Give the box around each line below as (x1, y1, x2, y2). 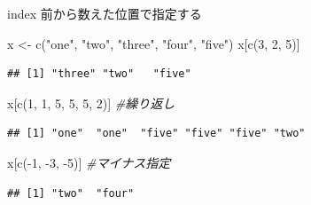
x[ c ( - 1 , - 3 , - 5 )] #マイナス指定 (7, 153, 171, 171)
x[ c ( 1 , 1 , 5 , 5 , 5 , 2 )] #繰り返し (7, 93, 175, 112)
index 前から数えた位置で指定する (7, 4, 202, 22)
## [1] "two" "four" (7, 186, 135, 200)
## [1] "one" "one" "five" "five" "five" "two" (7, 127, 306, 140)
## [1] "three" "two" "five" (7, 67, 191, 81)
